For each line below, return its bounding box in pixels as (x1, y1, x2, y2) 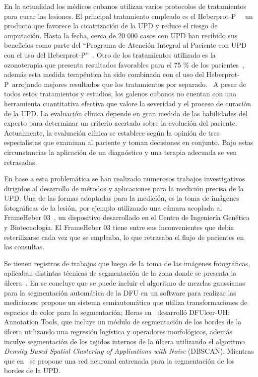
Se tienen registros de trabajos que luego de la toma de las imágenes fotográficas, (4, 258, 251, 268)
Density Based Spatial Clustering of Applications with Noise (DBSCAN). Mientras (4, 346, 254, 356)
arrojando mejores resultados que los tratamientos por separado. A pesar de (12, 78, 246, 89)
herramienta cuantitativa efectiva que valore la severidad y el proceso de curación (4, 98, 251, 108)
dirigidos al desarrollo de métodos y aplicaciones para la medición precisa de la (4, 183, 244, 193)
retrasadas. (4, 156, 37, 167)
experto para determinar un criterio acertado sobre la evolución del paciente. (4, 118, 237, 128)
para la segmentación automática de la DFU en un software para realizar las (4, 287, 236, 298)
